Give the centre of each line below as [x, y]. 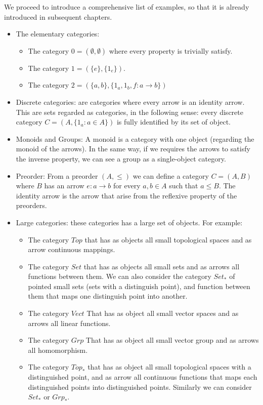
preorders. [31, 205]
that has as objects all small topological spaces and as [168, 239]
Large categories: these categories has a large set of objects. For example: [129, 222]
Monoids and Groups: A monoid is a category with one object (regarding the [135, 138]
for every [127, 186]
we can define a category [171, 175]
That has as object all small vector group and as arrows [172, 340]
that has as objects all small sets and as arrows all [162, 266]
